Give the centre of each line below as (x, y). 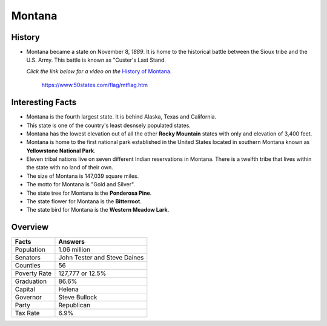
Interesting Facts (44, 103)
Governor (28, 298)
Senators (28, 258)
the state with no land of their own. (70, 168)
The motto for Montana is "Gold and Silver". (81, 184)
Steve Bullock (78, 298)
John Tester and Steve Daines (101, 258)
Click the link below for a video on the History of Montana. (99, 71)
